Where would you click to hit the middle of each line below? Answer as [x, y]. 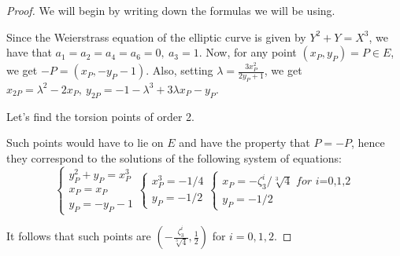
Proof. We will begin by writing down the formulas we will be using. [171, 10]
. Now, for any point [248, 52]
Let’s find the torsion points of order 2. [100, 116]
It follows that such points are [79, 236]
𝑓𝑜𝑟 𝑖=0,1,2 [324, 182]
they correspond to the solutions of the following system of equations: [174, 157]
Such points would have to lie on [85, 143]
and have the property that [244, 143]
